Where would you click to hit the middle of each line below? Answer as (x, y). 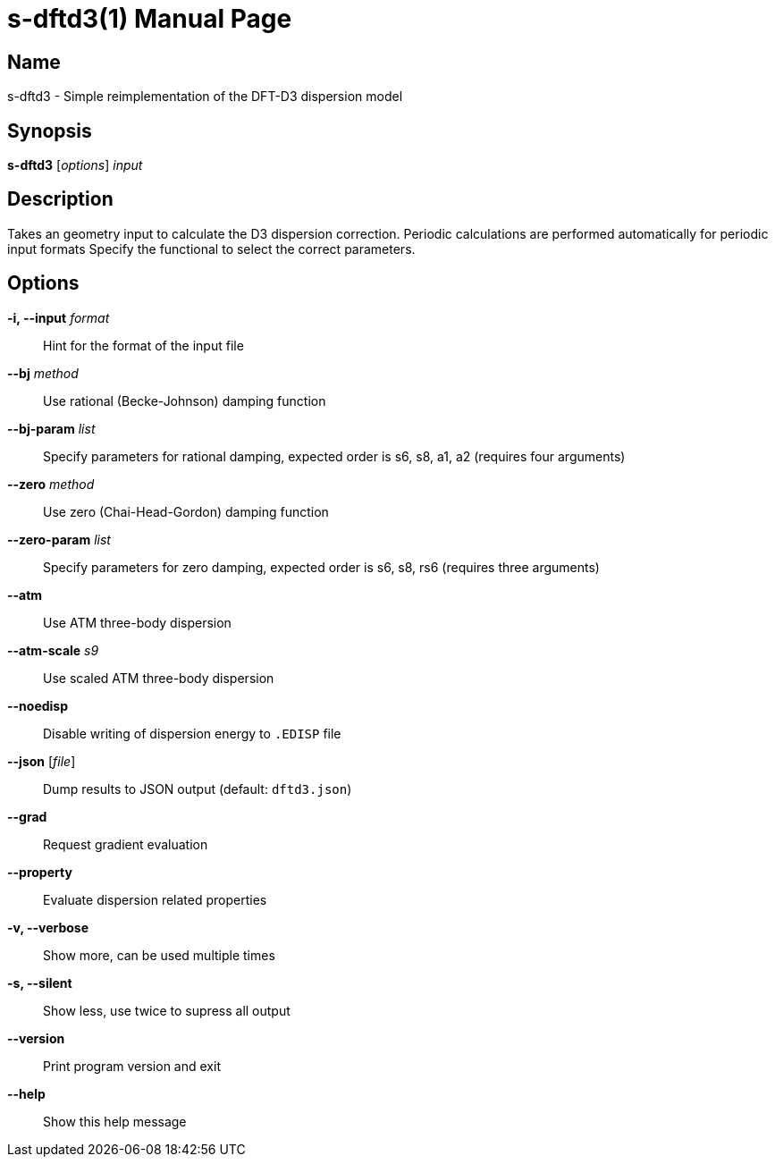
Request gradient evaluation (126, 844)
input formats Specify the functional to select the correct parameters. (211, 249)
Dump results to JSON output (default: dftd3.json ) (198, 789)
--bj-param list (51, 428)
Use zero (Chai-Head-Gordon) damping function (186, 511)
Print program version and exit (132, 1066)
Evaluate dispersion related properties (155, 899)
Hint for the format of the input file (143, 345)
